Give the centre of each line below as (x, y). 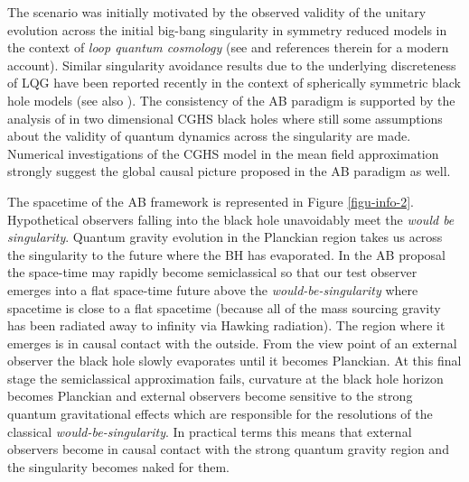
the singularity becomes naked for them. (119, 466)
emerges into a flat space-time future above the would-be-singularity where (213, 289)
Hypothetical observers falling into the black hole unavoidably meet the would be (231, 219)
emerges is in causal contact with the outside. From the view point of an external (232, 343)
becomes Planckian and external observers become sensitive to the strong (210, 396)
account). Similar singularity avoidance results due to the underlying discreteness (232, 65)
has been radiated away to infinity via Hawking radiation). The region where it (226, 325)
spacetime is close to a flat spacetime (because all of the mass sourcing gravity (224, 307)
